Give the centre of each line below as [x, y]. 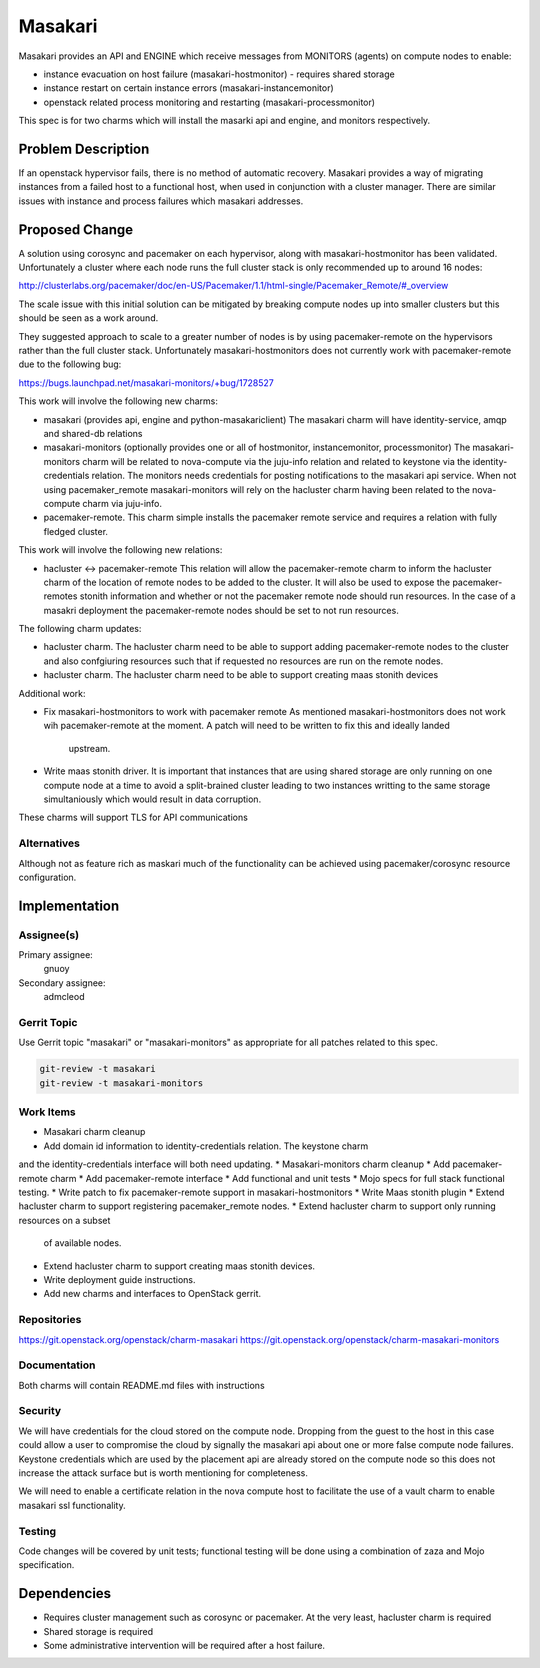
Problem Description [84, 148]
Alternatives [49, 843]
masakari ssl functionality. [72, 1505]
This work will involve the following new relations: [120, 550]
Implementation [69, 905]
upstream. [89, 748]
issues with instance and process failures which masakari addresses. [161, 201]
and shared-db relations [93, 433]
